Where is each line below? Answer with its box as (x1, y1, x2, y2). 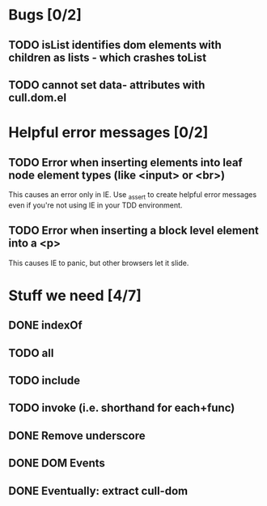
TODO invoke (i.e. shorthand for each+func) (8, 401, 235, 415)
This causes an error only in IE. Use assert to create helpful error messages (8, 189, 257, 201)
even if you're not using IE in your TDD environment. (8, 200, 183, 210)
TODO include (8, 373, 81, 387)
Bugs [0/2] (8, 6, 83, 24)
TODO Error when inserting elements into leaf (8, 156, 243, 169)
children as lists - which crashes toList (8, 50, 207, 64)
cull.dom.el (8, 91, 67, 105)
